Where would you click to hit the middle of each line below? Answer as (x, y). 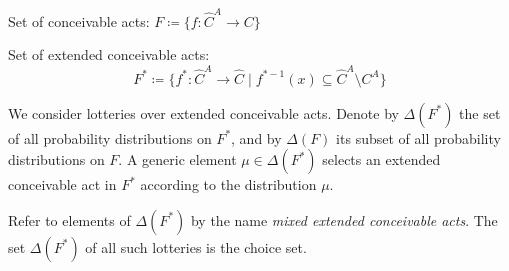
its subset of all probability (418, 137)
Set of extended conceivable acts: (109, 54)
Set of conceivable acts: (79, 20)
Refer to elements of (69, 219)
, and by (256, 137)
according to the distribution (228, 184)
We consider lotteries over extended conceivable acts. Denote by (203, 112)
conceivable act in (62, 184)
